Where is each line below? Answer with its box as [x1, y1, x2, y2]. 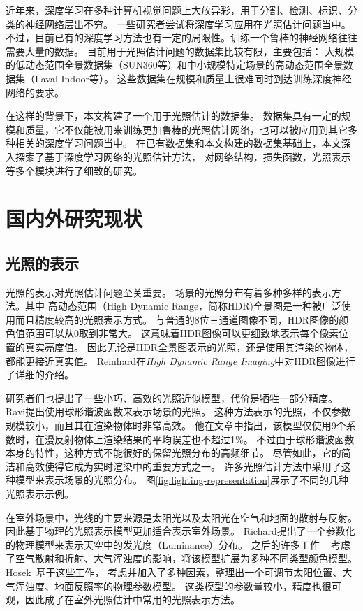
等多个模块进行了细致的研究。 [6, 163, 142, 178]
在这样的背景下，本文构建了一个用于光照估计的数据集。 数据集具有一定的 [6, 108, 341, 123]
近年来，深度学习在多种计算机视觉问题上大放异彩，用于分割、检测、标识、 [6, 3, 348, 17]
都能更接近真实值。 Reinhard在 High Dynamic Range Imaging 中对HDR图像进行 [6, 353, 355, 368]
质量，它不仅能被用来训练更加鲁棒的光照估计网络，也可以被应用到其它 [24, 122, 348, 136]
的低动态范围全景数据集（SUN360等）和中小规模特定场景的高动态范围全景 [6, 57, 343, 72]
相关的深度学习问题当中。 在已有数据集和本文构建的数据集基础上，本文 [15, 136, 341, 150]
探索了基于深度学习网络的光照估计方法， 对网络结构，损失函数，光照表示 [15, 149, 351, 164]
